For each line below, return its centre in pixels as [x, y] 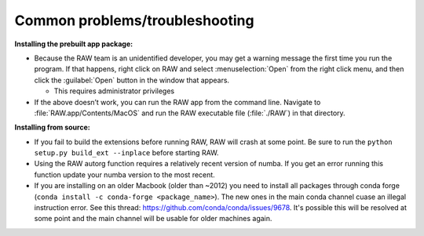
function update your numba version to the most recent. [124, 174]
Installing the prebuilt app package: [74, 44]
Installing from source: [52, 127]
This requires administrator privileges [114, 91]
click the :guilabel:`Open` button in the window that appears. [132, 80]
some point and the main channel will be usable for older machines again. [153, 219]
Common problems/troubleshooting [134, 20]
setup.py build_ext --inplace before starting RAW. [126, 153]
